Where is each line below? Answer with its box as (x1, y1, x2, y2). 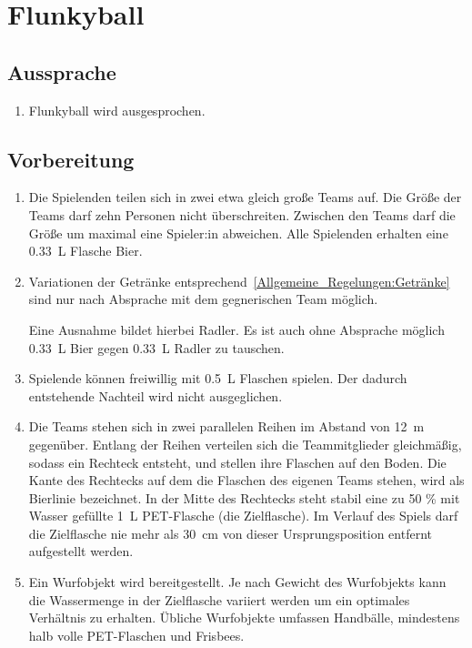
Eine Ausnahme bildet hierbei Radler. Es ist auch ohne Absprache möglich (28, 319, 445, 339)
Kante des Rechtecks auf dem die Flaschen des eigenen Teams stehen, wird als (28, 471, 465, 490)
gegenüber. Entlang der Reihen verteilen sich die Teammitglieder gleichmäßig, (28, 434, 462, 453)
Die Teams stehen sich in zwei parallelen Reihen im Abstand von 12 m (28, 417, 425, 436)
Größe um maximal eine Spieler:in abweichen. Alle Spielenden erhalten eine (28, 223, 448, 242)
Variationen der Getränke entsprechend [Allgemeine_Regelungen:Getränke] (28, 271, 450, 290)
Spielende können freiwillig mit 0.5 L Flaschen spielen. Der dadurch (28, 369, 407, 388)
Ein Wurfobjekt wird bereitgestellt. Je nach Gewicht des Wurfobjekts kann (28, 572, 447, 592)
